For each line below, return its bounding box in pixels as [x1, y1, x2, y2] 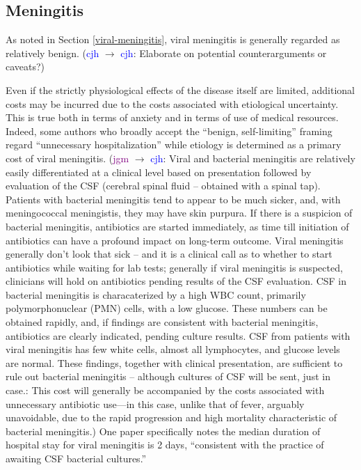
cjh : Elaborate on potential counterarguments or [120, 45, 327, 60]
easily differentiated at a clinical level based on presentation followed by [6, 164, 312, 179]
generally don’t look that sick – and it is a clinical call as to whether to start [6, 246, 332, 261]
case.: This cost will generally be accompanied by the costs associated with [6, 383, 325, 398]
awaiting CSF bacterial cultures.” [6, 451, 147, 466]
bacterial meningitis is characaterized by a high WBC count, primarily [6, 287, 306, 301]
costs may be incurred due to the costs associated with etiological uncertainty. [6, 96, 339, 111]
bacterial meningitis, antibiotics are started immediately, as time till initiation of [6, 219, 349, 233]
